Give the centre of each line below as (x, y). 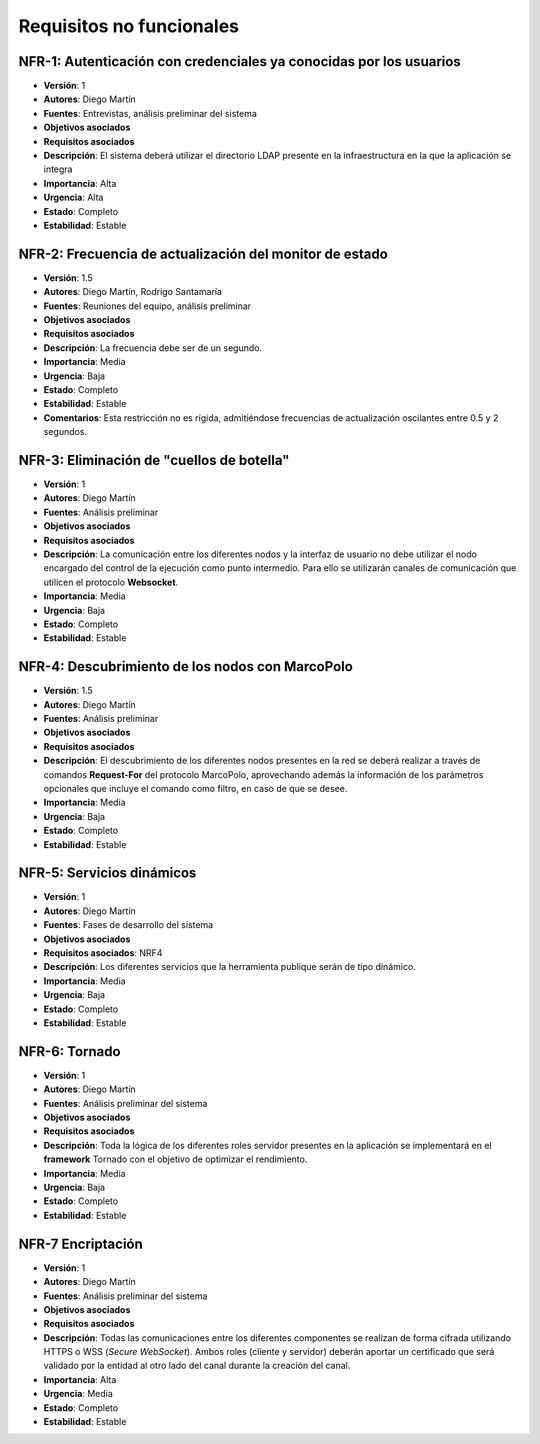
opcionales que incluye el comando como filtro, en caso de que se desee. (195, 789)
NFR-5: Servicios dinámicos (107, 873)
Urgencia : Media (78, 1394)
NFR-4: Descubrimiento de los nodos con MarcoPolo (186, 666)
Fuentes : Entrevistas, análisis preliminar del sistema (150, 113)
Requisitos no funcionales (129, 26)
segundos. (65, 432)
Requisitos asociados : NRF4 (103, 953)
